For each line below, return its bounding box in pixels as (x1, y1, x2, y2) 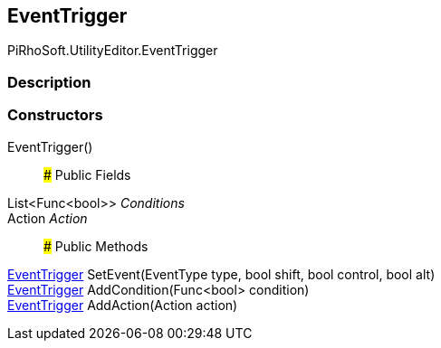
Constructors (7, 106, 103, 125)
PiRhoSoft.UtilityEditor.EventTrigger (7, 42, 218, 59)
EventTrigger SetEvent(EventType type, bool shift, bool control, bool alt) (7, 266, 436, 282)
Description (7, 72, 91, 91)
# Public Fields (43, 166, 131, 183)
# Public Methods (43, 238, 149, 254)
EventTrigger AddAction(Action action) (7, 296, 238, 313)
